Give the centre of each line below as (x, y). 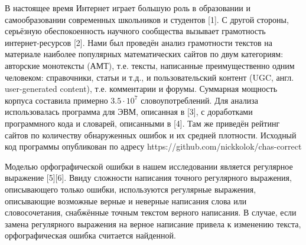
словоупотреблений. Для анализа (200, 100)
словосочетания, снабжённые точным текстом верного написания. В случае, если (151, 212)
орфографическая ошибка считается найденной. (90, 235)
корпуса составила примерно (56, 100)
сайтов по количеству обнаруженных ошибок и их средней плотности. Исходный (151, 135)
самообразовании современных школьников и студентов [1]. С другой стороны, (147, 19)
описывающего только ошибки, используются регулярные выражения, (131, 189)
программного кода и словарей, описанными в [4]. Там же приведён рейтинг (142, 123)
